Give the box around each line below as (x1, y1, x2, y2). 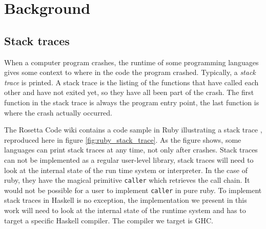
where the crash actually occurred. (4, 107, 113, 118)
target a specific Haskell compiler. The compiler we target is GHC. (4, 215, 213, 225)
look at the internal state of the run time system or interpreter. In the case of (4, 164, 248, 175)
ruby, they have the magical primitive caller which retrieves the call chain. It (4, 175, 250, 185)
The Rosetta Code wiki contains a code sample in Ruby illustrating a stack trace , (4, 124, 262, 135)
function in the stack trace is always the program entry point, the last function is (4, 97, 259, 107)
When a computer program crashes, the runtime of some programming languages (4, 56, 259, 67)
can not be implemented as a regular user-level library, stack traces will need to (4, 154, 254, 165)
